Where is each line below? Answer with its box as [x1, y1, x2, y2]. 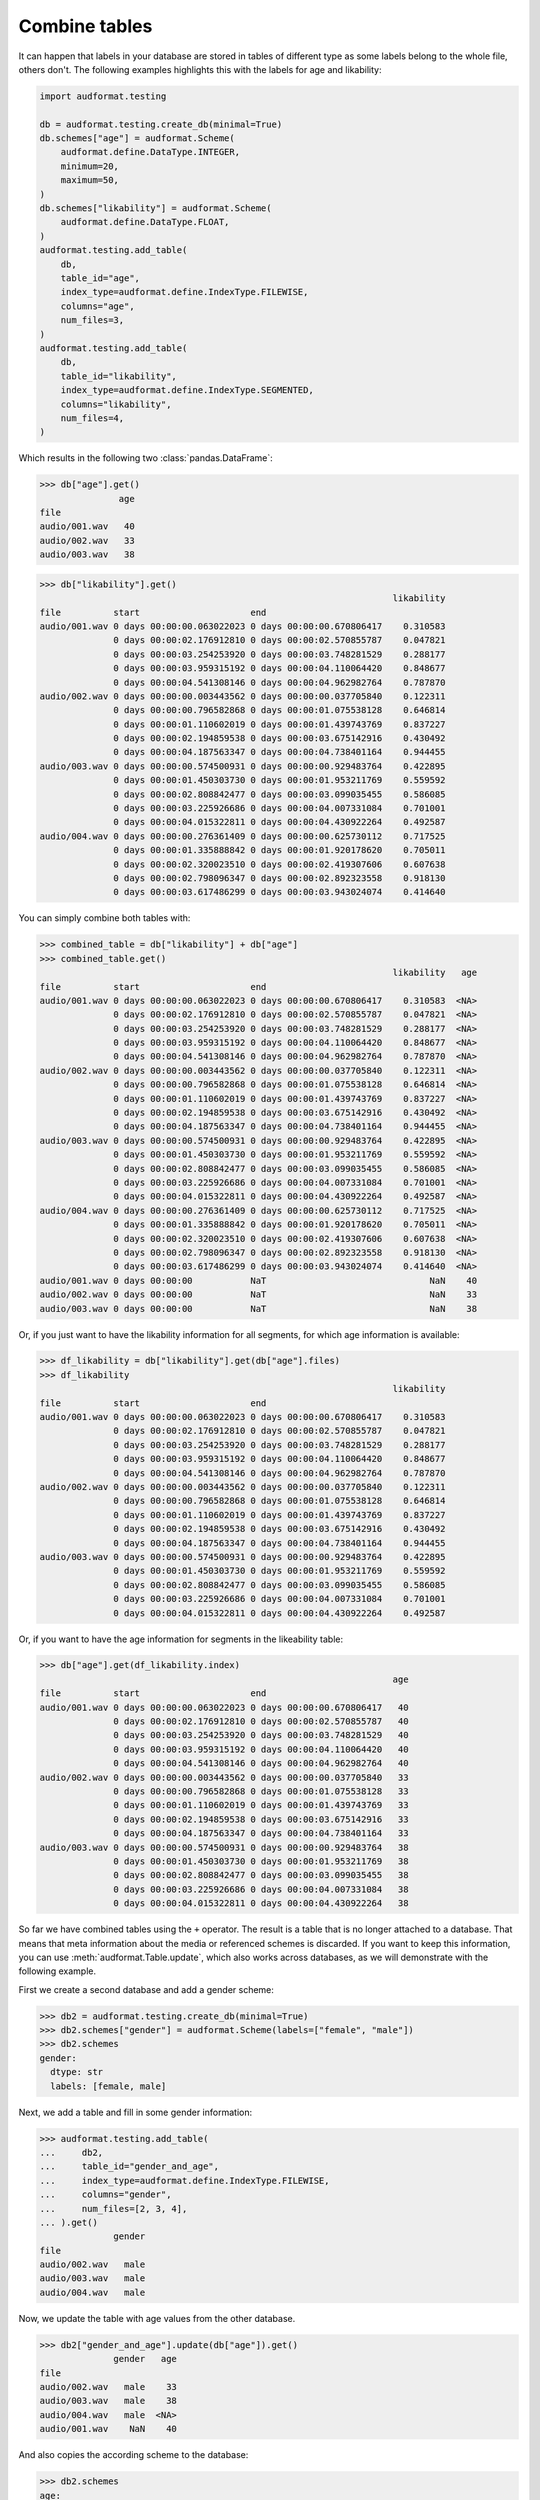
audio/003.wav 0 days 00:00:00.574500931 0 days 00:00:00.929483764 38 [39, 1841, 409, 1853]
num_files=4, [60, 412, 125, 424]
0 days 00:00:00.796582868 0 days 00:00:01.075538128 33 [113, 1786, 409, 1797]
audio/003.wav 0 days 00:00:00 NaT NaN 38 [39, 1303, 478, 1314]
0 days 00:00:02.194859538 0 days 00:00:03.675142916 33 [113, 1813, 409, 1825]
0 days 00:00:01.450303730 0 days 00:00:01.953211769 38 [113, 1855, 409, 1867]
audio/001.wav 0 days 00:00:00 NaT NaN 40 [39, 1275, 478, 1286]
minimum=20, [60, 160, 120, 172]
